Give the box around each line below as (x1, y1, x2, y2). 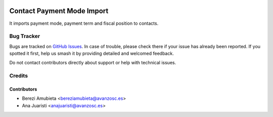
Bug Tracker (9, 33, 40, 40)
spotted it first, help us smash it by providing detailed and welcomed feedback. (9, 51, 174, 57)
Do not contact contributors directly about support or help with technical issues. (9, 60, 176, 66)
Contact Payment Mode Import (9, 7, 109, 15)
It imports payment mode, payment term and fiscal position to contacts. (9, 20, 159, 26)
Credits (9, 72, 28, 80)
